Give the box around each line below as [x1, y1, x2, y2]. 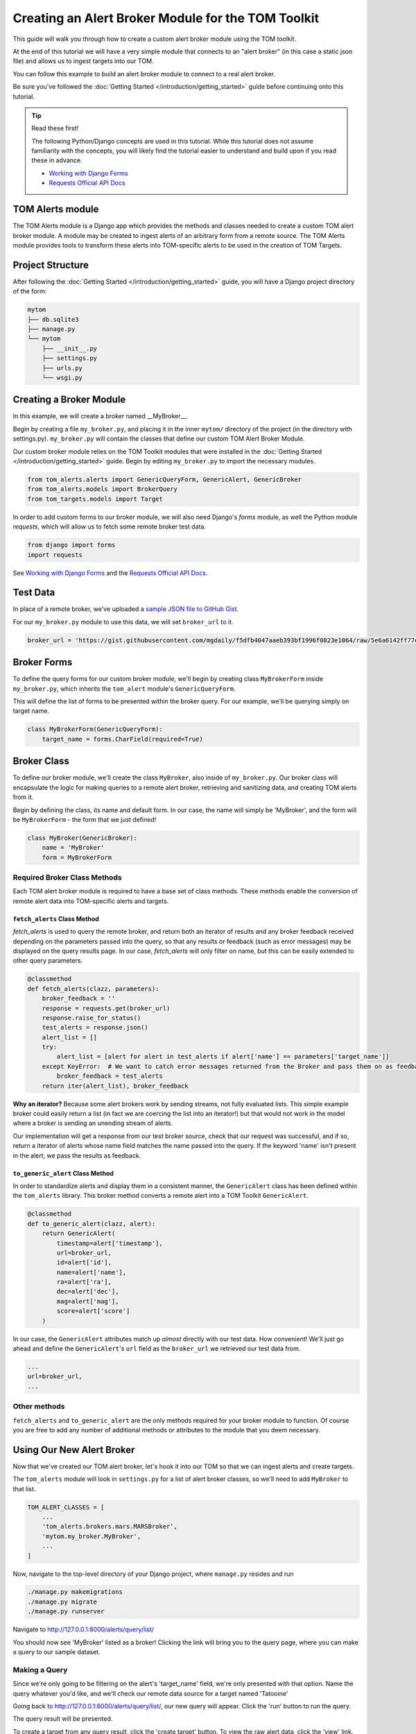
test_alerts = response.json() [42, 1024, 148, 1031]
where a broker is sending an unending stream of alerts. [12, 1119, 173, 1127]
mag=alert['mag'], [56, 1297, 119, 1305]
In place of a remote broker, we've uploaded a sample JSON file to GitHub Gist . [12, 605, 239, 613]
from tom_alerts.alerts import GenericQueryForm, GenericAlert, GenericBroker [27, 475, 302, 483]
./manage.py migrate [27, 1597, 97, 1606]
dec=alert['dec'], [56, 1287, 119, 1296]
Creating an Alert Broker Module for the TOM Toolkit [12, 10, 319, 26]
